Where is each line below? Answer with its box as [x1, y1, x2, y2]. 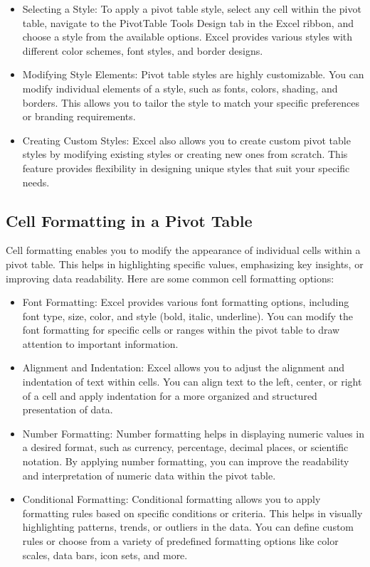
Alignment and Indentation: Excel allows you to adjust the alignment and [22, 360, 345, 375]
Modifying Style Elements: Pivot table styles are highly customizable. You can [22, 67, 364, 82]
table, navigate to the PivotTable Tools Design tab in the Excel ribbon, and [22, 15, 354, 30]
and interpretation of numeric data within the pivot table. [22, 467, 276, 482]
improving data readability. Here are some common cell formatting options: [6, 270, 334, 285]
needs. [22, 174, 50, 189]
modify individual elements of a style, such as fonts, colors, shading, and [22, 80, 338, 95]
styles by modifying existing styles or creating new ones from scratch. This [22, 147, 348, 161]
